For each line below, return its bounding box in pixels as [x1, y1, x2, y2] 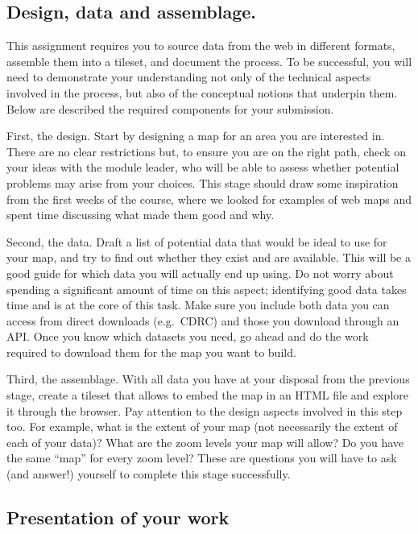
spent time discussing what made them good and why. [6, 206, 275, 223]
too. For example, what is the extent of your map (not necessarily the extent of [6, 418, 398, 435]
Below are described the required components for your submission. [6, 100, 334, 117]
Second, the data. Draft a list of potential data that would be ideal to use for [6, 233, 387, 250]
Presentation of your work [6, 505, 230, 530]
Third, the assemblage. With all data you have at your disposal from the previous [6, 370, 410, 387]
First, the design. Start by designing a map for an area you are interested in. [6, 127, 385, 144]
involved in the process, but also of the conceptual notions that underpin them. [6, 84, 398, 101]
